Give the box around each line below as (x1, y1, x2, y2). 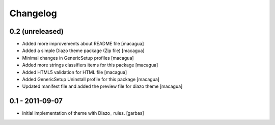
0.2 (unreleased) (9, 27, 64, 36)
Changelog (9, 8, 57, 19)
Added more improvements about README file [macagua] (22, 41, 144, 47)
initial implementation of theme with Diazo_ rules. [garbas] (22, 110, 145, 116)
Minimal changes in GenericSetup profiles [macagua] (22, 55, 134, 61)
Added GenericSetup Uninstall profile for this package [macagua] (22, 77, 160, 83)
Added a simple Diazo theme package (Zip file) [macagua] (22, 47, 145, 54)
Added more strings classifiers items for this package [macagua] (22, 62, 158, 68)
